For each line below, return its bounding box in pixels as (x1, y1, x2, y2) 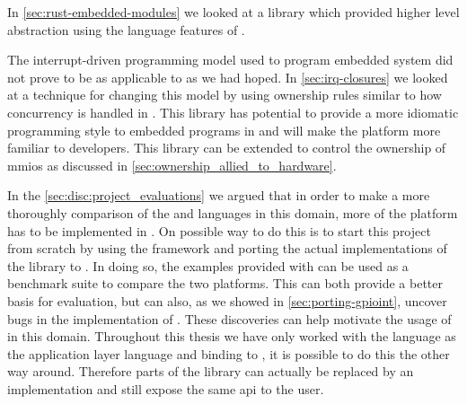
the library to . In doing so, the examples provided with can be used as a (7, 256, 409, 275)
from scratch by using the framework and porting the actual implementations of (7, 239, 447, 258)
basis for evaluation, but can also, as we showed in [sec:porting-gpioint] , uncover (7, 291, 447, 310)
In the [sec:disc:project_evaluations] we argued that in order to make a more (7, 186, 430, 205)
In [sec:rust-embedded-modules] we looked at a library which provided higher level (7, 3, 460, 21)
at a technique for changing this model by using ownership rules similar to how (7, 85, 442, 104)
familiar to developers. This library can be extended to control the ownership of (7, 138, 446, 157)
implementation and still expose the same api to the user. (7, 379, 324, 398)
